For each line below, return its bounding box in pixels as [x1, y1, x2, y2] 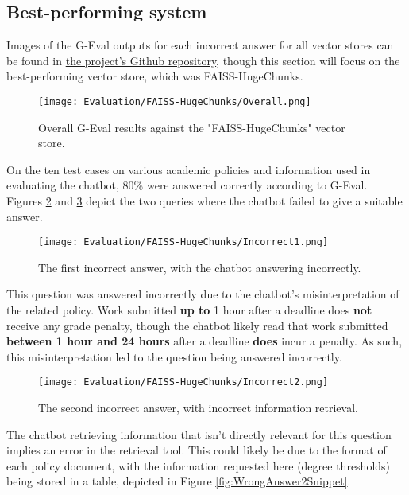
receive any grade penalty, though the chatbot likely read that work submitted [6, 317, 388, 333]
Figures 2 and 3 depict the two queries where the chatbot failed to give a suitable [6, 193, 403, 209]
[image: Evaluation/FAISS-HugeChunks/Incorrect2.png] [38, 376, 329, 388]
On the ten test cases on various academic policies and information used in [6, 161, 371, 177]
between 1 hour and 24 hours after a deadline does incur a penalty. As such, [6, 333, 403, 349]
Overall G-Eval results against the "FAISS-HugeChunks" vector [38, 119, 345, 135]
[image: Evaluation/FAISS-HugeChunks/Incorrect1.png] [38, 236, 329, 248]
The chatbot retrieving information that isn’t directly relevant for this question [6, 426, 392, 442]
